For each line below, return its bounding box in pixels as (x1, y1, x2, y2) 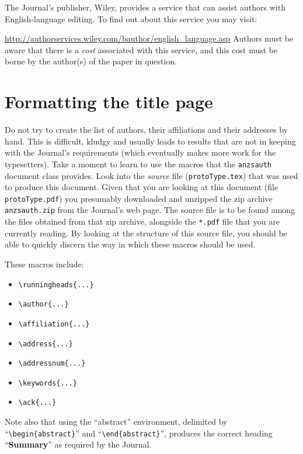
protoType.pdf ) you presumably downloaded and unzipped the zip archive (5, 192, 273, 204)
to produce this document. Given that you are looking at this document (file (5, 181, 278, 193)
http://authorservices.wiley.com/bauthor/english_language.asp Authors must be (5, 32, 294, 44)
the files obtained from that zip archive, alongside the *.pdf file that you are (5, 215, 280, 228)
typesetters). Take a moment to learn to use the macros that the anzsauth (5, 157, 272, 170)
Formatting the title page (5, 90, 213, 113)
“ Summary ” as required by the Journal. (5, 438, 152, 450)
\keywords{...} (18, 379, 78, 387)
